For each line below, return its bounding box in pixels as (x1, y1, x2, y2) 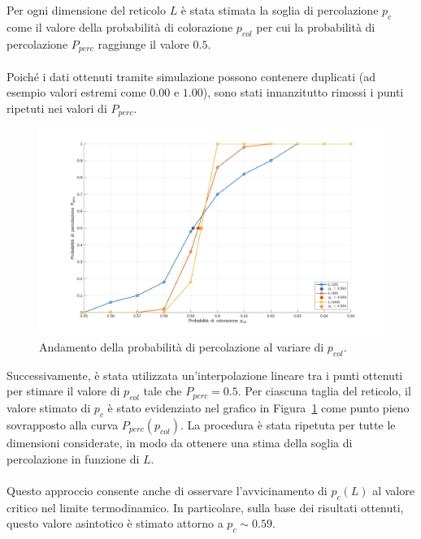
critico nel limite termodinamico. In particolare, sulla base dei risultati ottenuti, (7, 498, 404, 515)
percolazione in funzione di (7, 450, 140, 467)
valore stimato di (7, 399, 91, 416)
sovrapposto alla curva (7, 416, 119, 433)
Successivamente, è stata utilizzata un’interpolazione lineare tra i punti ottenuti (7, 366, 403, 383)
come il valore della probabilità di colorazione (7, 18, 233, 35)
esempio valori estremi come (7, 84, 146, 101)
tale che (143, 382, 182, 399)
